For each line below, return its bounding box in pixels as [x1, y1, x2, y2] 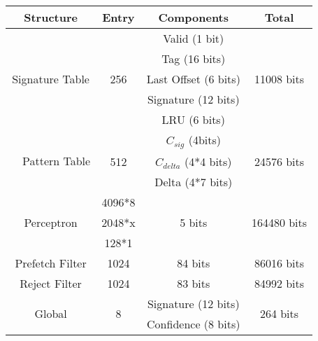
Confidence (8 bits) [147, 315, 240, 332]
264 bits [259, 305, 299, 322]
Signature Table [12, 71, 89, 87]
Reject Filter [20, 274, 82, 291]
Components [158, 9, 229, 25]
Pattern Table [22, 152, 91, 169]
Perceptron [24, 214, 78, 230]
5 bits [180, 214, 208, 230]
